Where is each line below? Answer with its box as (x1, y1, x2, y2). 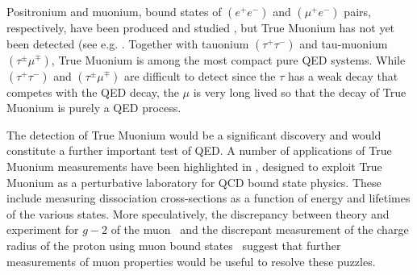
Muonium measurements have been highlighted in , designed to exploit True (6, 157, 382, 174)
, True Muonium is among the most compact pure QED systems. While (51, 51, 406, 68)
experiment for (6, 221, 79, 238)
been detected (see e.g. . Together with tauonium (6, 35, 249, 52)
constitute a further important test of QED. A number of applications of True (6, 142, 392, 159)
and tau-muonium (299, 35, 388, 52)
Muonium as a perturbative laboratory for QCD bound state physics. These (6, 173, 382, 190)
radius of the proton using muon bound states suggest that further (6, 236, 341, 253)
